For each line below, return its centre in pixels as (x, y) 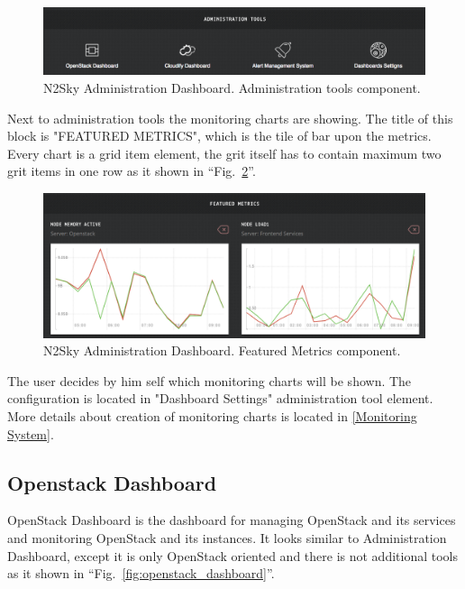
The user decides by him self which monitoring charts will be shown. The (210, 380)
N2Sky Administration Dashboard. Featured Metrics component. (222, 350)
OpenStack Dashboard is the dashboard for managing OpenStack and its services (232, 520)
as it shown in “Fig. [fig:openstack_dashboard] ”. (141, 573)
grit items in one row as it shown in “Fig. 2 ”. (132, 171)
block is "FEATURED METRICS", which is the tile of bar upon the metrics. (219, 136)
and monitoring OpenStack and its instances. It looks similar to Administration (227, 537)
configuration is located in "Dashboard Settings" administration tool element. (220, 398)
